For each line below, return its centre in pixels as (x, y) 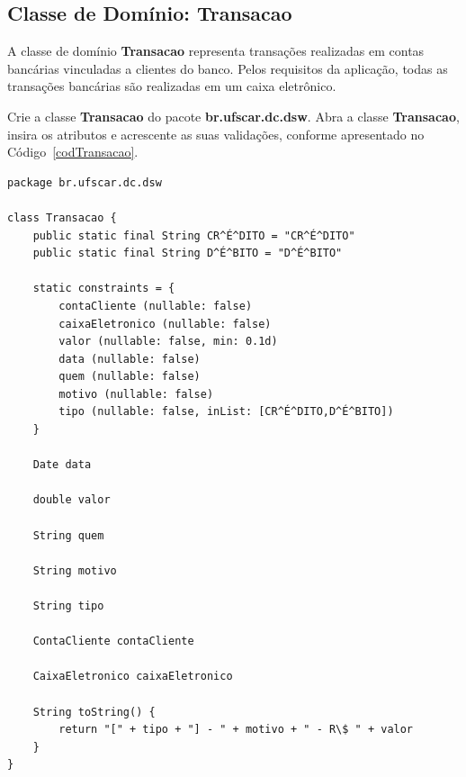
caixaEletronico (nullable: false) (165, 324)
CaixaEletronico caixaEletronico (133, 677)
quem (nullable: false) (130, 377)
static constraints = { (104, 289)
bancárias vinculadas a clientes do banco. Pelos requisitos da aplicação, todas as (228, 68)
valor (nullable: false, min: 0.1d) (168, 342)
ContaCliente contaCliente (113, 641)
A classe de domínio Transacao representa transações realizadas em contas (216, 51)
